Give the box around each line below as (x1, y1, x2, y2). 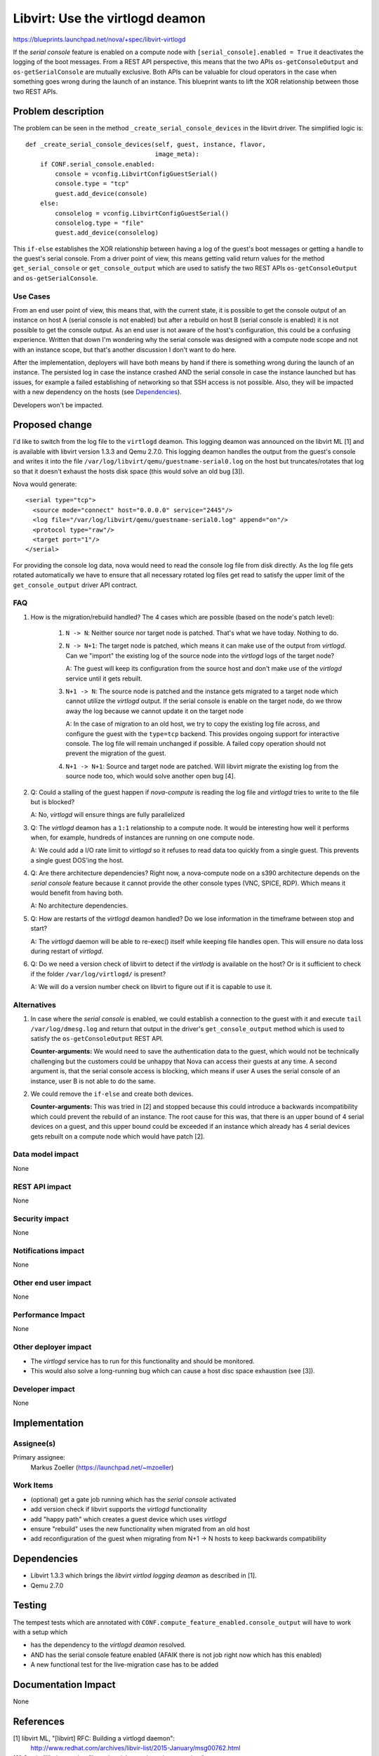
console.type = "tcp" (55, 180, 130, 188)
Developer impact (13, 1384, 75, 1394)
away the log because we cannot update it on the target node (65, 707, 244, 715)
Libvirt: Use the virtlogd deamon (13, 11, 206, 26)
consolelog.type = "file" (55, 218, 144, 227)
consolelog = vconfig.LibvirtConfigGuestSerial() (55, 209, 230, 217)
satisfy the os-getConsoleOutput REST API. (30, 1035, 164, 1043)
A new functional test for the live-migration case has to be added (30, 1660, 219, 1669)
